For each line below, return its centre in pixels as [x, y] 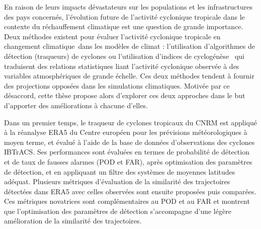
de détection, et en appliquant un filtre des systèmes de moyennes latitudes [120, 171]
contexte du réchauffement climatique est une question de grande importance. [124, 26]
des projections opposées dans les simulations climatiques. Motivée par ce [117, 85]
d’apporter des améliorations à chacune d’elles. [76, 105]
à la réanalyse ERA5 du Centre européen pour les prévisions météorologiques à [126, 132]
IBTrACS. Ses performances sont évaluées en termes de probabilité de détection [127, 152]
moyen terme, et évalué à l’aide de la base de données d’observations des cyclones [129, 142]
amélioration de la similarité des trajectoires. [73, 221]
